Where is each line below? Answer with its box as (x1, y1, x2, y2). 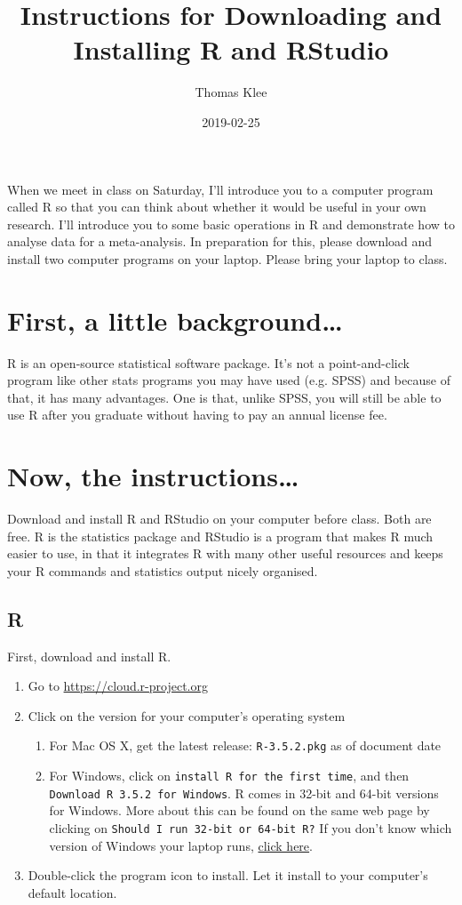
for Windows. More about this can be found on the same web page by (49, 801, 430, 820)
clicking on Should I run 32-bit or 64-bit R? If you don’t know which (49, 819, 452, 837)
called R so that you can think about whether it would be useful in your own (7, 197, 426, 216)
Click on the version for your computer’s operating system (28, 706, 346, 725)
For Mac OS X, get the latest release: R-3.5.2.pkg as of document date (49, 736, 442, 755)
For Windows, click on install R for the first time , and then (49, 766, 410, 785)
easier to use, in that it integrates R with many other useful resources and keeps (7, 544, 443, 563)
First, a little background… (7, 301, 343, 338)
